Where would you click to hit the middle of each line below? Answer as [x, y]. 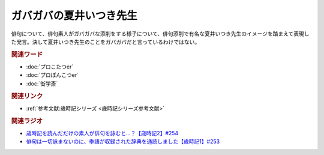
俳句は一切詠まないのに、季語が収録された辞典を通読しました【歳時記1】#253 [123, 142]
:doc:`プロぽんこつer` [52, 75]
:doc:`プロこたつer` [50, 67]
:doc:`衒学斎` [42, 84]
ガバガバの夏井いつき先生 [74, 16]
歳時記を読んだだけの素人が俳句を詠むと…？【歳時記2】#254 [102, 133]
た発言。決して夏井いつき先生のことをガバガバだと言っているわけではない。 [106, 41]
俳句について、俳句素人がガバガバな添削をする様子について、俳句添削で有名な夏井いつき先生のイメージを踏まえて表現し [160, 34]
